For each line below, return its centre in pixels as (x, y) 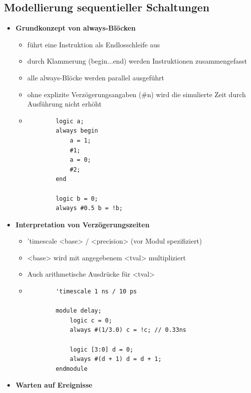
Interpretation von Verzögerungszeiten (83, 224)
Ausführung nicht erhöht (64, 104)
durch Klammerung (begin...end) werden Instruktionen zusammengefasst (137, 61)
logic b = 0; (77, 198)
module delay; (78, 311)
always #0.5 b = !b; (89, 208)
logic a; (70, 121)
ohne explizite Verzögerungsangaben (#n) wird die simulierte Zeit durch (137, 94)
